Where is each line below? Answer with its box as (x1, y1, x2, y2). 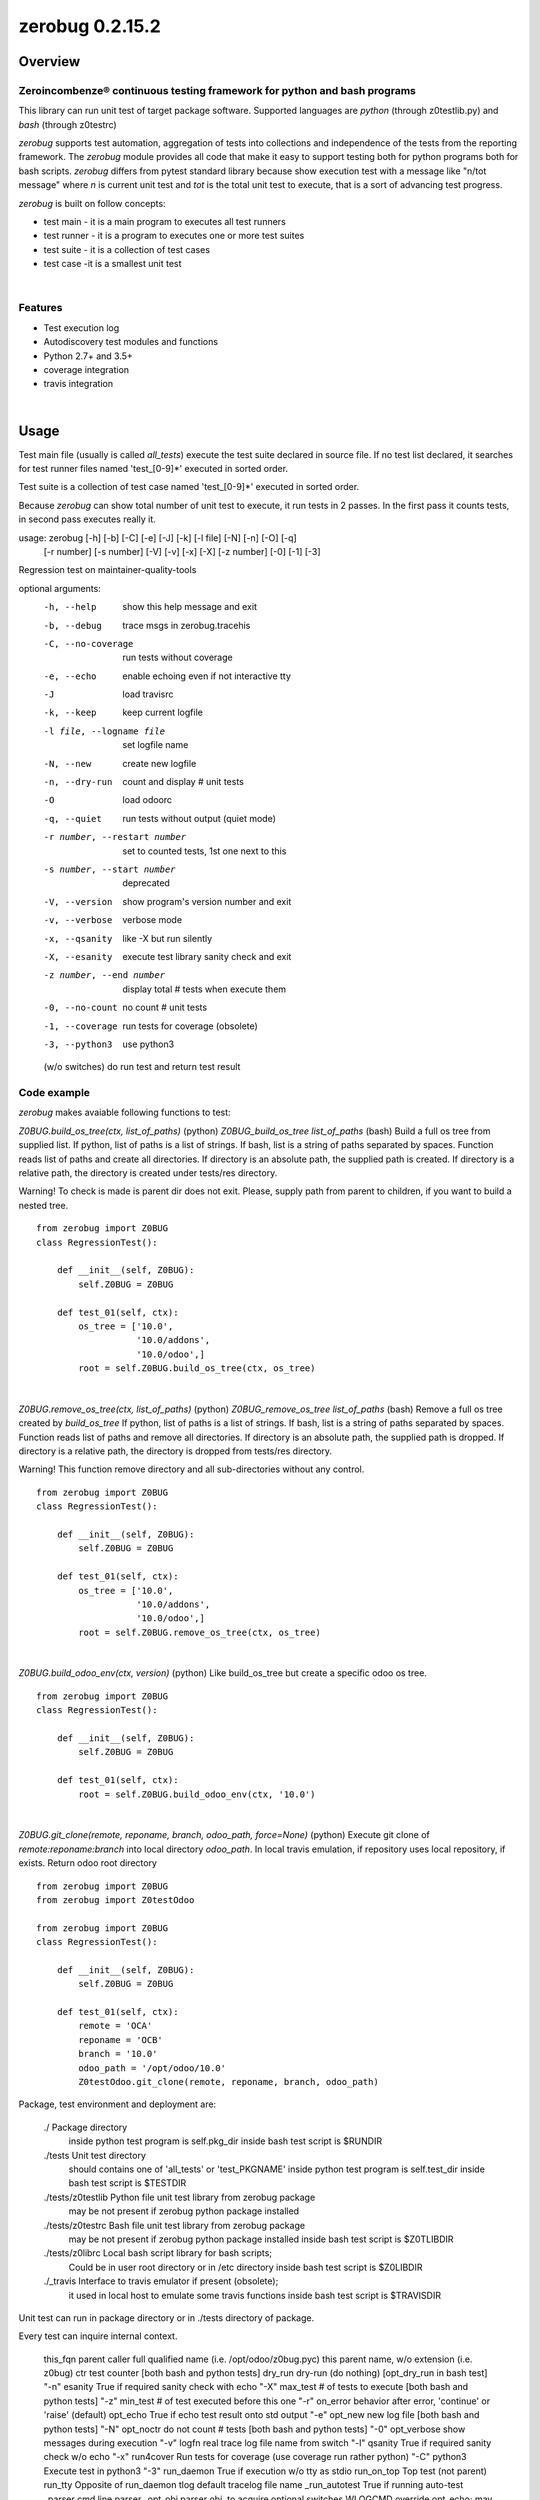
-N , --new (43, 758, 92, 769)
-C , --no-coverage (43, 638, 134, 649)
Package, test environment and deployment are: (18, 2098, 217, 2110)
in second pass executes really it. (18, 513, 157, 525)
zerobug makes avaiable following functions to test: (18, 1106, 231, 1119)
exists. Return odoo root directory (18, 1857, 157, 1869)
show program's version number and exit (122, 895, 292, 907)
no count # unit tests (122, 1001, 208, 1014)
